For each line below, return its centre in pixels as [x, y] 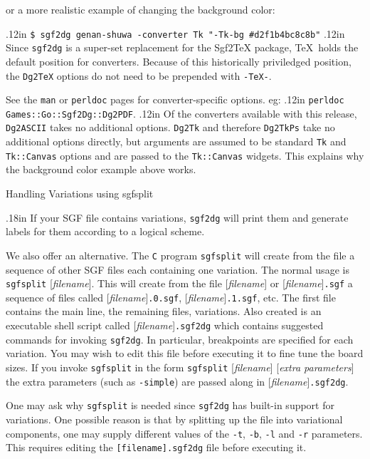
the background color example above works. [101, 169]
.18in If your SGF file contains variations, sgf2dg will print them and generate [177, 217]
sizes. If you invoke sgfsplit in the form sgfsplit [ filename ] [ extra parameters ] [180, 367]
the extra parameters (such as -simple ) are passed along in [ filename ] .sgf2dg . [177, 381]
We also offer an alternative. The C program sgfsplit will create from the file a [180, 255]
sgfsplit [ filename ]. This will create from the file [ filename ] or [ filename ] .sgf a [179, 283]
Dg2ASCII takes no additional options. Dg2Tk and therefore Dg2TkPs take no [170, 127]
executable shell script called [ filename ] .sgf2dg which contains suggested [165, 325]
